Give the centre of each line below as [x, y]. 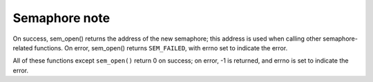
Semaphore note [61, 18]
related [23, 48]
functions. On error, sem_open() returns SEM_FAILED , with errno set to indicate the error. [161, 48]
